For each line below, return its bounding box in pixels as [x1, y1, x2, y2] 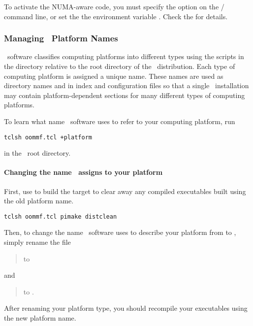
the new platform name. [4, 313, 76, 323]
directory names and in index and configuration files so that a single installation [4, 80, 249, 91]
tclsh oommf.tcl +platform [4, 133, 92, 141]
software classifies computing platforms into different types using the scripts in [7, 51, 244, 62]
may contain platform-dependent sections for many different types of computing [4, 90, 245, 100]
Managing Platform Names [4, 32, 118, 44]
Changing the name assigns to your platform [4, 167, 163, 177]
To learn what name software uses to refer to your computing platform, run [4, 116, 235, 126]
